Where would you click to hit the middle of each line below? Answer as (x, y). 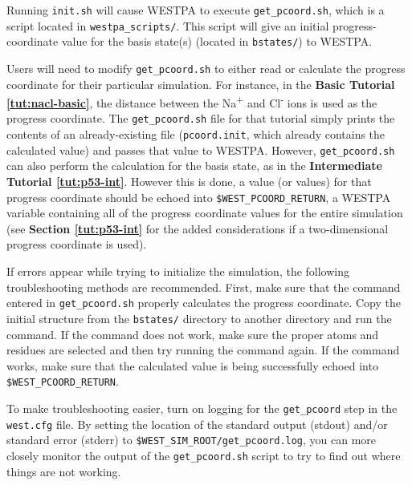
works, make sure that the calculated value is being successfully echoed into (192, 365)
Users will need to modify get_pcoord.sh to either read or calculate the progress (206, 68)
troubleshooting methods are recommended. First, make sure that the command (204, 287)
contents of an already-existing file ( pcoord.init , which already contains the (196, 134)
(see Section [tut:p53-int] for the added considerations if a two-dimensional (198, 228)
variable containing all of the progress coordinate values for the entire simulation (205, 213)
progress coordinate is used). (77, 244)
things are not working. (64, 471)
